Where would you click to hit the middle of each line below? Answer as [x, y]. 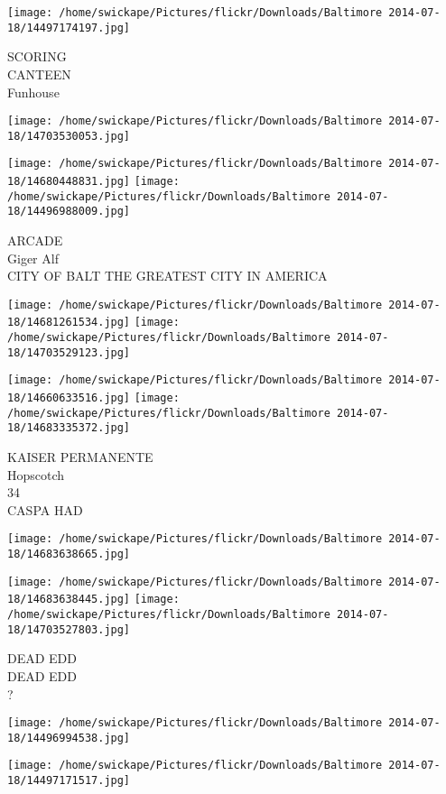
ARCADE [35, 240]
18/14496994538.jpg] [69, 738]
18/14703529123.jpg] [69, 352]
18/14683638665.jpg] [69, 554]
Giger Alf [33, 258]
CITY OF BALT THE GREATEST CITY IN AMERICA [167, 276]
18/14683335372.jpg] [69, 428]
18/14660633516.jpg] [69, 398]
